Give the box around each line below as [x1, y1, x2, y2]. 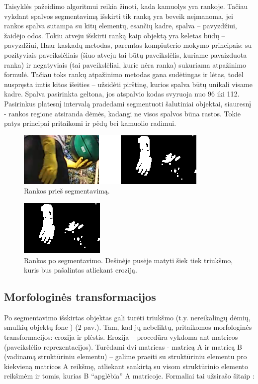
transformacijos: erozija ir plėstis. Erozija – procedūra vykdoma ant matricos [4, 332, 238, 342]
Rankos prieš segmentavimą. [24, 186, 110, 196]
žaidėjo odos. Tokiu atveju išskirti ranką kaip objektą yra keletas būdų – [4, 30, 225, 40]
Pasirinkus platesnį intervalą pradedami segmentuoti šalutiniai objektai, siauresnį [4, 98, 252, 108]
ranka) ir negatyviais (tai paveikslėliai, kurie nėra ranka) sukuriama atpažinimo [4, 59, 247, 70]
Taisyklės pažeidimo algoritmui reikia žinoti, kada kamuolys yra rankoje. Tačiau [4, 1, 248, 11]
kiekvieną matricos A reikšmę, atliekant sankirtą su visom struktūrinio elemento [4, 361, 249, 371]
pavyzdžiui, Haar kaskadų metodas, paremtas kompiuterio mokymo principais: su [4, 40, 252, 50]
